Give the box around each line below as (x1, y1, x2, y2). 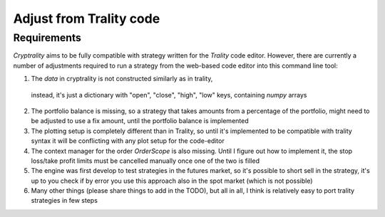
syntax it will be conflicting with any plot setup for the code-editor (31, 137, 225, 145)
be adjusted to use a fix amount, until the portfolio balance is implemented (31, 117, 249, 125)
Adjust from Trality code (13, 11, 160, 26)
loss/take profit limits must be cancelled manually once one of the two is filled (31, 157, 260, 165)
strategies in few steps (31, 196, 98, 205)
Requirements (13, 31, 82, 44)
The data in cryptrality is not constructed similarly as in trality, (31, 75, 213, 83)
